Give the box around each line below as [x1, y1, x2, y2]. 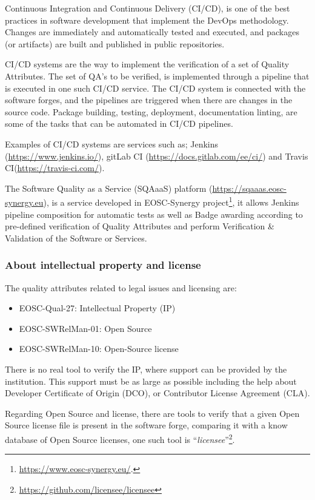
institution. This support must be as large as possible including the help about [5, 374, 297, 387]
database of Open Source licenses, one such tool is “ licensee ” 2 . [5, 431, 235, 445]
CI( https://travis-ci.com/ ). [5, 161, 105, 174]
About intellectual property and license [5, 257, 201, 272]
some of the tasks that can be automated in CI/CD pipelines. [5, 117, 233, 130]
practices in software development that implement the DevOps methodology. [5, 13, 289, 26]
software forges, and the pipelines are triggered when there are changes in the [5, 93, 293, 106]
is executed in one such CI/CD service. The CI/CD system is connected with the [5, 81, 306, 94]
